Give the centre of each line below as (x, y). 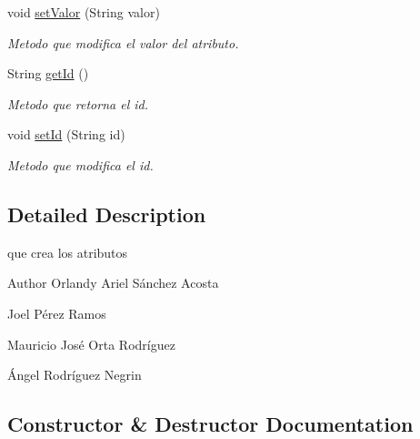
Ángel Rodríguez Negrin (75, 375)
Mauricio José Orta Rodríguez (91, 344)
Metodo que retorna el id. (78, 103)
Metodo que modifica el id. (80, 164)
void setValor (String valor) (84, 12)
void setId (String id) (66, 134)
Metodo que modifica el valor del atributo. (123, 42)
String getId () (48, 73)
